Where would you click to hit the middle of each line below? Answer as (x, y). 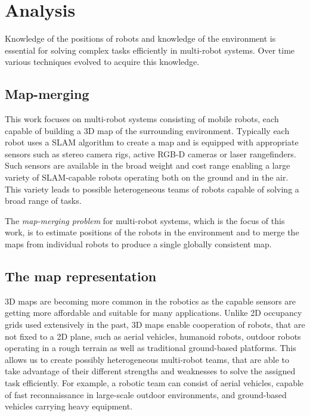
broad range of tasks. (43, 201)
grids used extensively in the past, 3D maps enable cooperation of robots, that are (155, 325)
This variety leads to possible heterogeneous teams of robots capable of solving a (152, 189)
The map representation (81, 276)
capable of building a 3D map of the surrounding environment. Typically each (147, 130)
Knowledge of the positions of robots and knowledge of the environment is (140, 38)
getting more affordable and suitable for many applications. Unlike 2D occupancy (154, 313)
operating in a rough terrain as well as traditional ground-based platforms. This (151, 348)
